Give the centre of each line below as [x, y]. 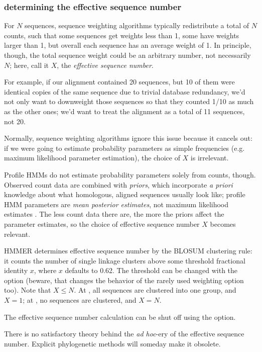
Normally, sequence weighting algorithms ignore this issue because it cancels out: [128, 138]
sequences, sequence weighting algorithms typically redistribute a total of [137, 25]
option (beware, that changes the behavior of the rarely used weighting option [124, 280]
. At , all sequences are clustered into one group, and [155, 290]
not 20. [15, 121]
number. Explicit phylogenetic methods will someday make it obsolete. [112, 343]
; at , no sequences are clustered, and [80, 300]
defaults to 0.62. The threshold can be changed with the [151, 270]
